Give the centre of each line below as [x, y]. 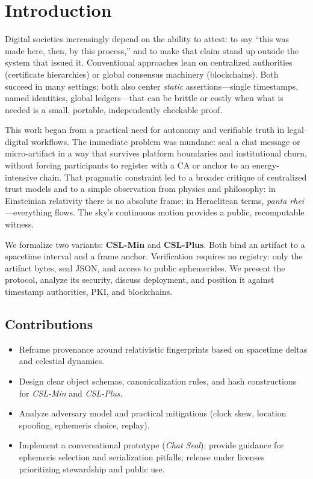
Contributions [49, 323]
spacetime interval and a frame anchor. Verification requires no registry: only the [154, 256]
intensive [21, 177]
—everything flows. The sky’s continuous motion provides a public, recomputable [155, 212]
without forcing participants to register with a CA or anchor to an [127, 165]
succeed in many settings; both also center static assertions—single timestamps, [152, 86]
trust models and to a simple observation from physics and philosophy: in [140, 189]
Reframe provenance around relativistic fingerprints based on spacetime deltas [163, 349]
